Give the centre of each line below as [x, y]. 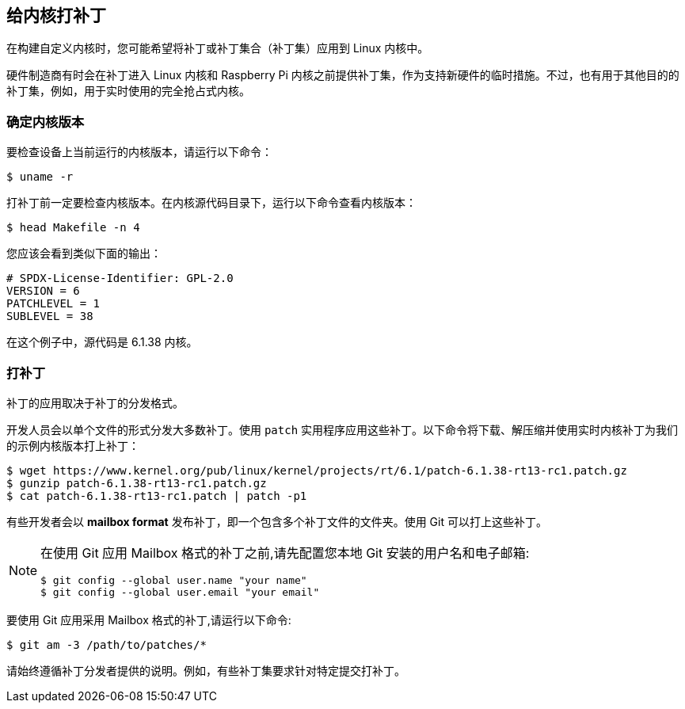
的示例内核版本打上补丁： [73, 445]
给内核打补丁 [56, 15]
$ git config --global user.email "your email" [180, 592]
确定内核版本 [46, 122]
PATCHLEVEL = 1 [53, 304]
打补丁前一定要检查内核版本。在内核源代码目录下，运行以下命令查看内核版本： [211, 203]
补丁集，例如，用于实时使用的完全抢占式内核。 [128, 91]
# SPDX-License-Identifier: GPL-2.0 [120, 278]
